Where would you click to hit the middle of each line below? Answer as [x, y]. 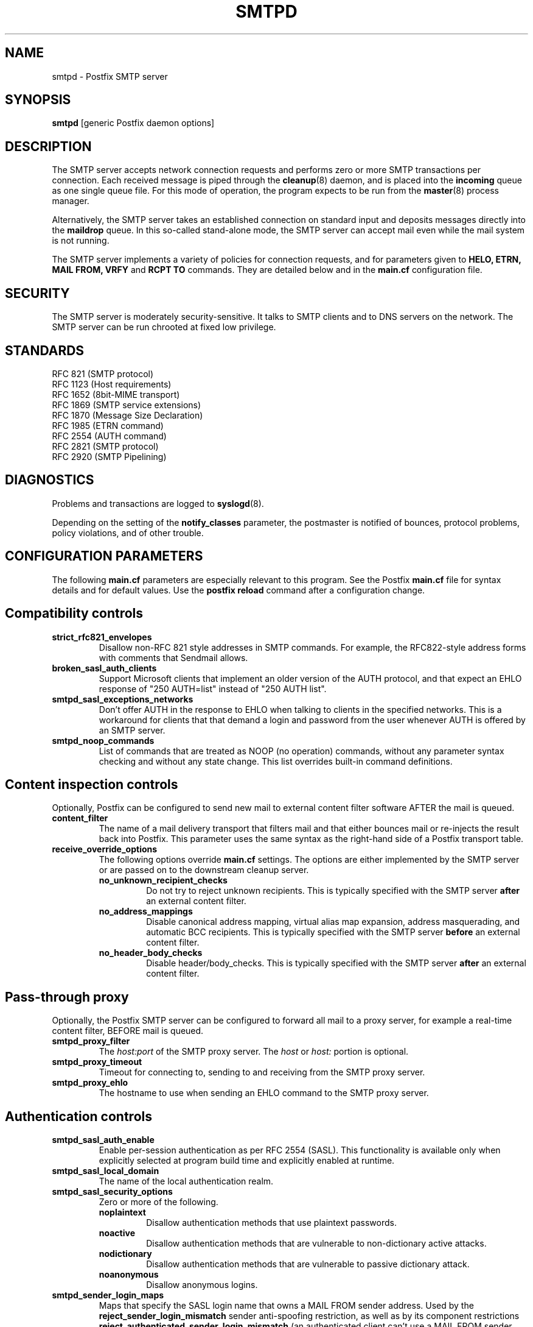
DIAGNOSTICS [50, 480]
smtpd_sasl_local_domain [106, 1171]
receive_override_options [105, 849]
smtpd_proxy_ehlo [90, 1083]
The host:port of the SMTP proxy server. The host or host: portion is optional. [254, 1052]
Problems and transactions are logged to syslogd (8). [158, 503]
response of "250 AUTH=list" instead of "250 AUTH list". [213, 688]
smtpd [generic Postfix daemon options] [133, 123]
